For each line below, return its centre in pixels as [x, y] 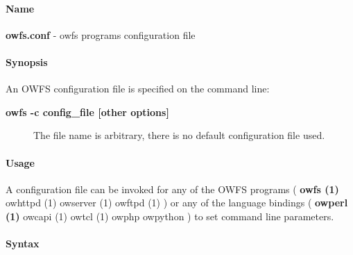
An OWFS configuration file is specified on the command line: [138, 89]
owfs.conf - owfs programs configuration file [101, 34]
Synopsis [27, 61]
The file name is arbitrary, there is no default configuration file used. [179, 135]
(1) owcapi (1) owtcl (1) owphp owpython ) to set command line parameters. [170, 216]
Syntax [23, 244]
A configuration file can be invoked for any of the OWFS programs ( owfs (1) [172, 189]
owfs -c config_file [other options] [87, 112]
